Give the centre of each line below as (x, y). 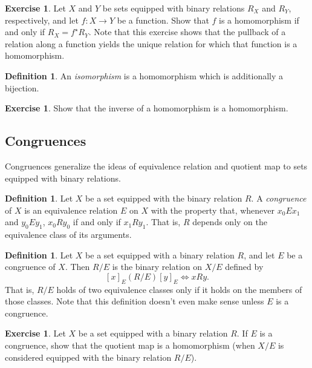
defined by (244, 267)
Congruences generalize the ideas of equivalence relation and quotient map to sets (156, 166)
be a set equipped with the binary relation (164, 198)
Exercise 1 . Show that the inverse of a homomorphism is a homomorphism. (147, 108)
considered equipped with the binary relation (88, 357)
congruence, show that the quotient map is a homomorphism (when (130, 345)
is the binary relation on (157, 267)
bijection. (22, 87)
